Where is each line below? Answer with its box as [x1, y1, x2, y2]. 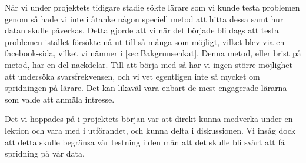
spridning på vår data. [5, 147, 85, 159]
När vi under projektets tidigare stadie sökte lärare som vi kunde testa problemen [5, 1, 300, 13]
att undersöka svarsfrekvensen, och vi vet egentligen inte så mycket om [5, 70, 260, 82]
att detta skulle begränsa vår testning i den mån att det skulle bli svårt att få [5, 135, 285, 148]
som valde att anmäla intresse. [5, 93, 115, 105]
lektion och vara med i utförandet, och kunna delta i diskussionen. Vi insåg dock [5, 124, 295, 136]
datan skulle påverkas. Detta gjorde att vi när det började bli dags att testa [5, 24, 279, 36]
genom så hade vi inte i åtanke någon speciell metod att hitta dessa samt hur [5, 12, 284, 25]
